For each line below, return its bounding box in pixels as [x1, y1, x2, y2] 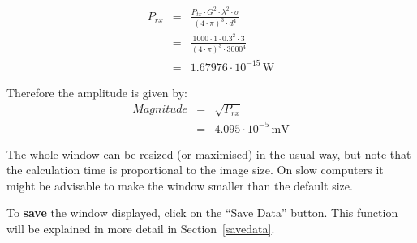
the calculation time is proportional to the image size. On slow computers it [6, 161, 384, 178]
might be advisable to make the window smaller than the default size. [6, 177, 353, 194]
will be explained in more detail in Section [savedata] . [6, 220, 275, 237]
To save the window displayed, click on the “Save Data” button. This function [6, 204, 398, 221]
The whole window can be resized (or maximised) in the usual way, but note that [6, 145, 411, 162]
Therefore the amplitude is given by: [6, 83, 187, 100]
